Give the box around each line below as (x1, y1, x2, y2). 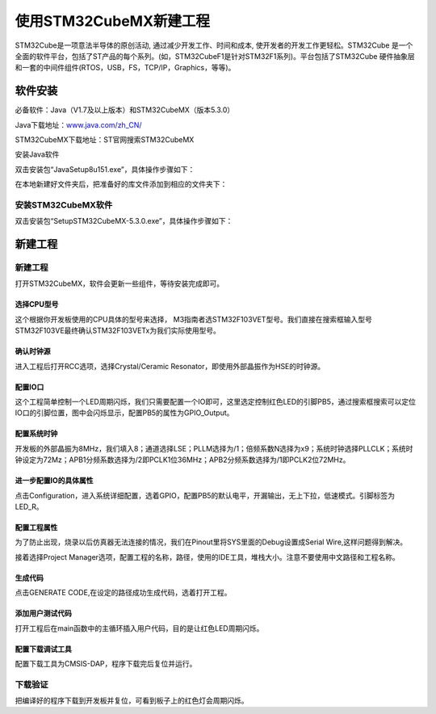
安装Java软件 (15, 149, 60, 159)
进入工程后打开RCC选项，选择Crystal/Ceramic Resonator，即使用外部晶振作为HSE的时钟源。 (15, 361, 325, 371)
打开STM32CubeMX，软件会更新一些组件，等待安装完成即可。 (15, 279, 224, 288)
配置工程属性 (15, 523, 58, 532)
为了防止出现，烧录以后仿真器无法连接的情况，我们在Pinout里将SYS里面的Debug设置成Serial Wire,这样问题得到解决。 (15, 537, 408, 547)
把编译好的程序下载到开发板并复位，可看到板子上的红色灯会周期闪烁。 (15, 695, 249, 706)
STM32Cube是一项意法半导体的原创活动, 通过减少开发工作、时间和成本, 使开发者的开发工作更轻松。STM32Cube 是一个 (15, 40, 413, 50)
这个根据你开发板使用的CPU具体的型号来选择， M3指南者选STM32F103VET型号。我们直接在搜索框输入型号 (15, 314, 373, 324)
